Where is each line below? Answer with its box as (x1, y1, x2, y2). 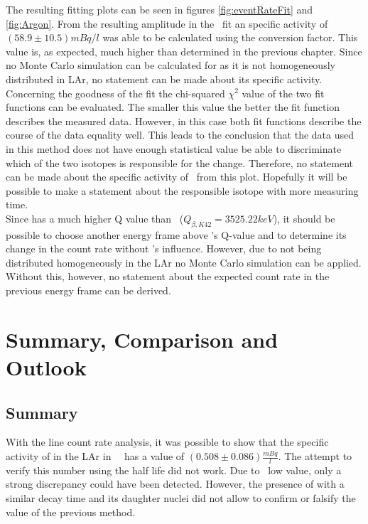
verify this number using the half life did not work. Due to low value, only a (6, 462, 342, 477)
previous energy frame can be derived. (6, 283, 171, 298)
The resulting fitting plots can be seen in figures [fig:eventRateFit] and (6, 2, 313, 16)
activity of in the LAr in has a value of (6, 449, 185, 464)
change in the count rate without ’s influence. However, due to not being (6, 241, 322, 256)
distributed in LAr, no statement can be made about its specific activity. (6, 71, 323, 86)
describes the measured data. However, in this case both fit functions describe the (6, 113, 362, 128)
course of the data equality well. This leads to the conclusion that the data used (6, 127, 355, 142)
